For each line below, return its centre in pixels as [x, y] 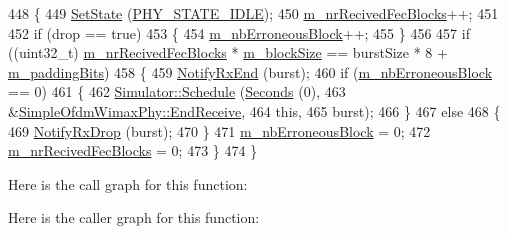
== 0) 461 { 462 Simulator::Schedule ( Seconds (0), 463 [177, 91]
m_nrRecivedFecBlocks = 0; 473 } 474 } [133, 150]
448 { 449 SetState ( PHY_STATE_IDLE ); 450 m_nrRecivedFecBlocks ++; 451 [253, 13]
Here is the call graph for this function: [128, 183]
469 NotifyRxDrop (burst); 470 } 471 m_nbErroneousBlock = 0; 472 [219, 130]
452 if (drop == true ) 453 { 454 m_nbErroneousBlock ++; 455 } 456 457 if [239, 32]
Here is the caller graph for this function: [134, 217]
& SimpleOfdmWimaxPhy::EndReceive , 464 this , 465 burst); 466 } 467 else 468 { [254, 110]
